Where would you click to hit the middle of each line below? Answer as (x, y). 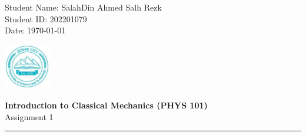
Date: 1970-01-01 (35, 30)
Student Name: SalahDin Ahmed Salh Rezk (83, 7)
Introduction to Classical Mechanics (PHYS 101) (106, 105)
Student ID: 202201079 (46, 18)
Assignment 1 (29, 116)
